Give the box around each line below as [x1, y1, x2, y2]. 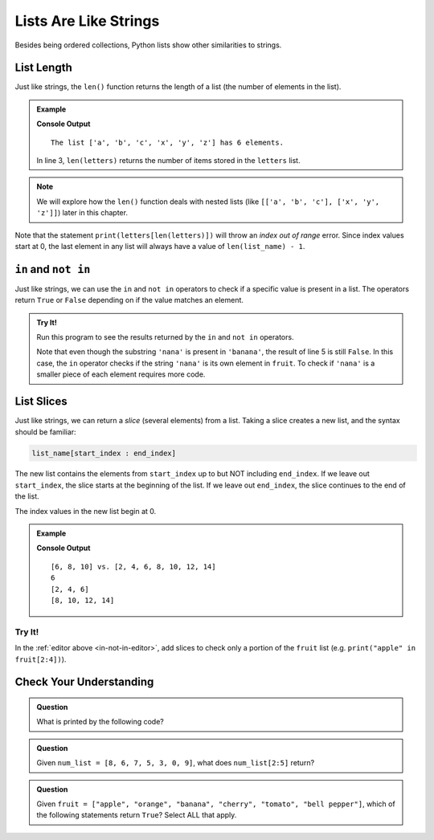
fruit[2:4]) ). [14, 654, 67, 664]
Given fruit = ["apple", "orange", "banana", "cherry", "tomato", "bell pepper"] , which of [36, 799, 395, 809]
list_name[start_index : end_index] [31, 448, 177, 458]
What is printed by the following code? [36, 717, 165, 727]
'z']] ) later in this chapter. [36, 208, 129, 218]
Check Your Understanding [14, 675, 154, 689]
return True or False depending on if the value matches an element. [14, 296, 244, 305]
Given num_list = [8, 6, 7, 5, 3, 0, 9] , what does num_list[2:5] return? [36, 758, 315, 768]
